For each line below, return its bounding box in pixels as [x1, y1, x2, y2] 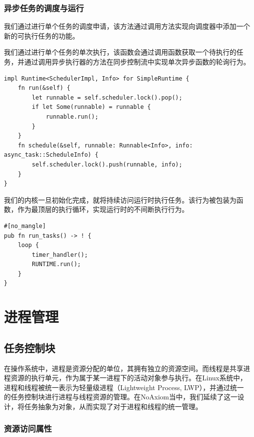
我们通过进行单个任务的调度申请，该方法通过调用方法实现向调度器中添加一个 [4, 21, 250, 31]
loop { [18, 242, 39, 249]
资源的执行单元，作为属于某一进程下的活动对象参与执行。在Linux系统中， [10, 373, 247, 383]
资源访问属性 [4, 422, 52, 434]
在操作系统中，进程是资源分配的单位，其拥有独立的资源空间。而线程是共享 [4, 363, 243, 373]
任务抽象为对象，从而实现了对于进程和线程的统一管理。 [24, 401, 202, 412]
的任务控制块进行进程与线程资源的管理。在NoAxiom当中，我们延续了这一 [4, 392, 237, 402]
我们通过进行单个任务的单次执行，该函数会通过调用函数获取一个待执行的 [4, 47, 236, 57]
